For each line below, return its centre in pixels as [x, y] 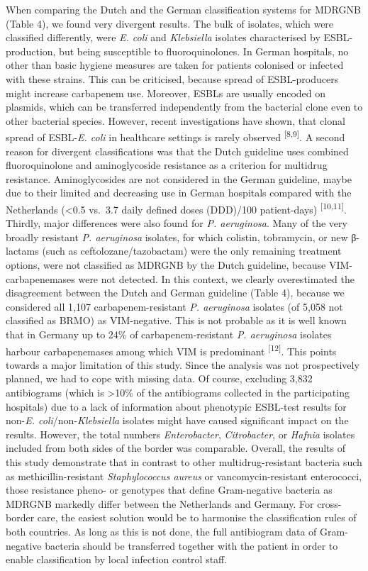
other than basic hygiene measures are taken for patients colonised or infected [175, 65]
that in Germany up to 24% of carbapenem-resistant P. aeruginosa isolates [169, 334]
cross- [329, 503]
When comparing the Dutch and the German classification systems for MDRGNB [183, 9]
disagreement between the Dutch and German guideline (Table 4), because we [175, 293]
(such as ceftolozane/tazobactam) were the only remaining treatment [192, 251]
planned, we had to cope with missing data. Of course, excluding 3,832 [159, 378]
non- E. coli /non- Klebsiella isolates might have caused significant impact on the [177, 420]
